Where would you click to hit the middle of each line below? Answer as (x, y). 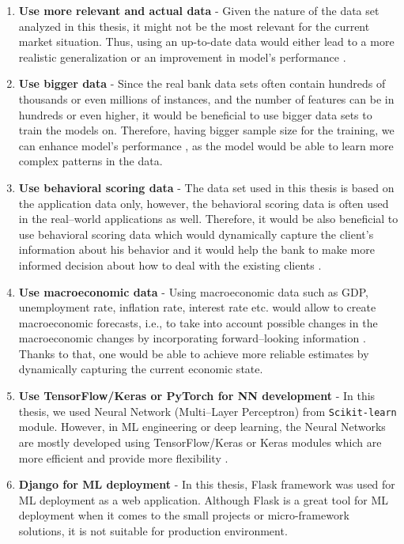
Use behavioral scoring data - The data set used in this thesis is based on (206, 187)
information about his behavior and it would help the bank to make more (196, 249)
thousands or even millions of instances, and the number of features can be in (206, 98)
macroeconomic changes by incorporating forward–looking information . (192, 338)
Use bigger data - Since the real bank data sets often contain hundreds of (202, 83)
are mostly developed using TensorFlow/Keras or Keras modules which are (200, 442)
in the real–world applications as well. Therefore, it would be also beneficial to (208, 219)
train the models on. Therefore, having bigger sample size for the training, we (206, 130)
